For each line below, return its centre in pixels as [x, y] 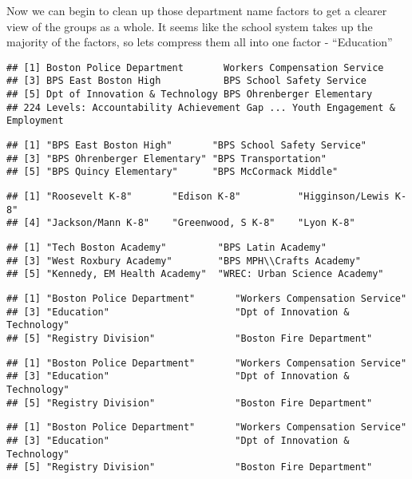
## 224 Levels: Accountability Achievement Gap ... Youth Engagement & [201, 107]
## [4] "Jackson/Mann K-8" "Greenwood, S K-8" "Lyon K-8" [181, 223]
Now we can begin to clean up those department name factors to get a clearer [197, 10]
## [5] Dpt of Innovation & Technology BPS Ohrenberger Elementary [190, 95]
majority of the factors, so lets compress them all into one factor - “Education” [200, 42]
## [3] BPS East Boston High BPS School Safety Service [187, 81]
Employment [35, 121]
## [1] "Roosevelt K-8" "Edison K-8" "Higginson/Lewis [198, 197]
